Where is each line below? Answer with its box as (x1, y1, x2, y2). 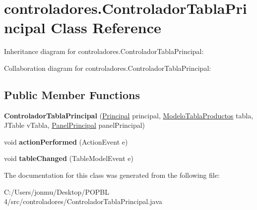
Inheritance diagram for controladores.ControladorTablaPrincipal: (4, 46, 204, 56)
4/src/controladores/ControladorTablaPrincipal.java (4, 196, 162, 207)
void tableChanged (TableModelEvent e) (4, 153, 133, 163)
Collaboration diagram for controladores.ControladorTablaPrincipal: (4, 62, 211, 73)
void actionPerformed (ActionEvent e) (4, 136, 128, 147)
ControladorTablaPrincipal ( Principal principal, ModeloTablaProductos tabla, (4, 110, 254, 120)
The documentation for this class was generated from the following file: (4, 170, 220, 180)
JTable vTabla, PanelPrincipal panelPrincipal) (4, 120, 145, 130)
